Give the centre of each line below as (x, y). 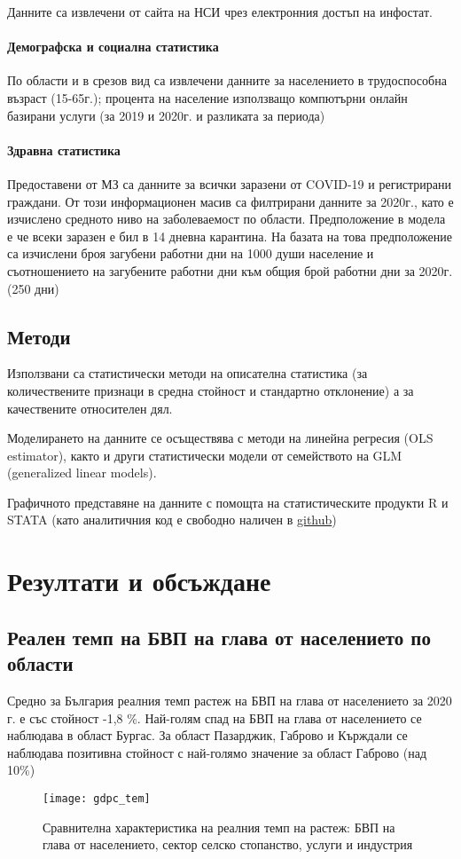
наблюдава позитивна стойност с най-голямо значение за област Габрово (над (217, 752)
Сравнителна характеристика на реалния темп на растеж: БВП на (219, 827)
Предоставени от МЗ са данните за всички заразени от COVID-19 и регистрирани (230, 183)
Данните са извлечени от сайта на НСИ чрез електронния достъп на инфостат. (220, 12)
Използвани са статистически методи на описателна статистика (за (188, 373)
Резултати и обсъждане (139, 581)
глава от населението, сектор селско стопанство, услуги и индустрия (228, 844)
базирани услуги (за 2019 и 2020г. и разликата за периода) (166, 115)
